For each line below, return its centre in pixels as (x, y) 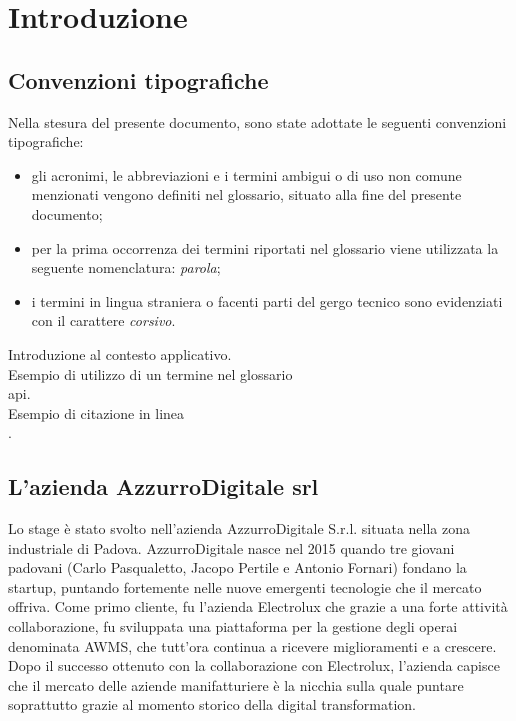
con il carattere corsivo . (103, 320)
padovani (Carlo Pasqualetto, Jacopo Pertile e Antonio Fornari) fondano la (237, 567)
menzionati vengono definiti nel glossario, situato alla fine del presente (246, 194)
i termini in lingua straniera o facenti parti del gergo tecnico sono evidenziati (267, 300)
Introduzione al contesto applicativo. (120, 353)
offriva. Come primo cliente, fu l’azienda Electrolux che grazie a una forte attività (258, 606)
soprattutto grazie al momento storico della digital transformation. (212, 704)
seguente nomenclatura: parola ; (126, 267)
